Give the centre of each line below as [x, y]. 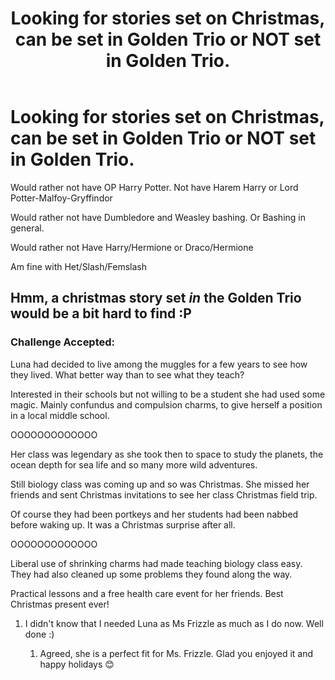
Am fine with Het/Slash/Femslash [79, 266]
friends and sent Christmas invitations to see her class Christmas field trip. [164, 494]
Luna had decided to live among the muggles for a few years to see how [159, 364]
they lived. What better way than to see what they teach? [127, 374]
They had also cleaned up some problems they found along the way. [151, 574]
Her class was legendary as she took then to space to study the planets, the [167, 454]
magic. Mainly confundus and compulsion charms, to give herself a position [166, 404]
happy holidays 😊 [77, 664]
